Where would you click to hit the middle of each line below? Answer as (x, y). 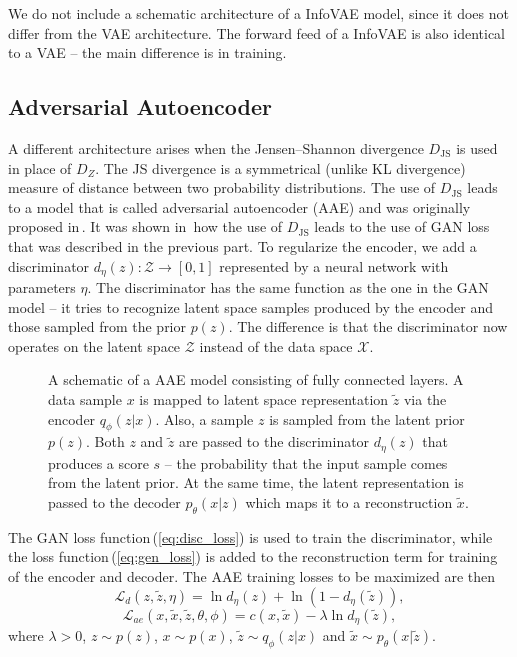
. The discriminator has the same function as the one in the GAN (288, 287)
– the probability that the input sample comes (306, 462)
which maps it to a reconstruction (349, 502)
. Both (105, 441)
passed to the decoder (114, 502)
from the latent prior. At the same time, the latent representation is (256, 482)
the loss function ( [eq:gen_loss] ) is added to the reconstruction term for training (253, 556)
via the (425, 398)
